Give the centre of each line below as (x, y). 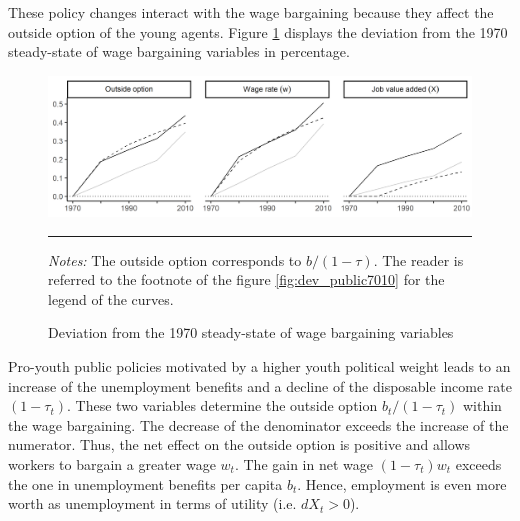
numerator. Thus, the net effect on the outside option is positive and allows (239, 444)
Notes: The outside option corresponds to (175, 259)
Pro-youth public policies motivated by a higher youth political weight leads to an (259, 365)
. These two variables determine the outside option (222, 405)
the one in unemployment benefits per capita (145, 483)
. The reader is (418, 259)
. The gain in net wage (303, 463)
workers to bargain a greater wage (112, 463)
